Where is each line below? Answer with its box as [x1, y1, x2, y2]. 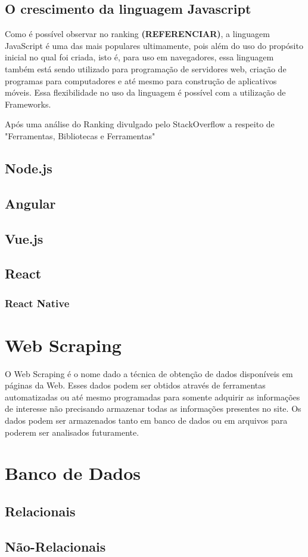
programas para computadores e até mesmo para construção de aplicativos [5, 74, 277, 87]
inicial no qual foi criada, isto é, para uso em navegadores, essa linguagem [5, 51, 274, 63]
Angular [5, 194, 56, 212]
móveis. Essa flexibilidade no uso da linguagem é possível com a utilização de [5, 86, 286, 99]
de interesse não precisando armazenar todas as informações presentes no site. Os [5, 402, 301, 415]
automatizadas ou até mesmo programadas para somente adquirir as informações [5, 390, 300, 403]
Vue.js [5, 229, 43, 247]
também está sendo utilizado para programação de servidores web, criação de [5, 62, 287, 75]
